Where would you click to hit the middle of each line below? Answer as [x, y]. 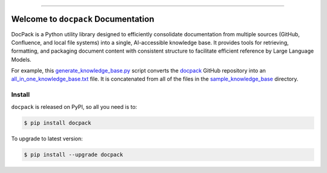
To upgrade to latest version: [47, 139]
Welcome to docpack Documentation [83, 19]
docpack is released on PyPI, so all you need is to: [74, 106]
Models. [21, 59]
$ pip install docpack [58, 123]
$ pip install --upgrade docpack [74, 155]
